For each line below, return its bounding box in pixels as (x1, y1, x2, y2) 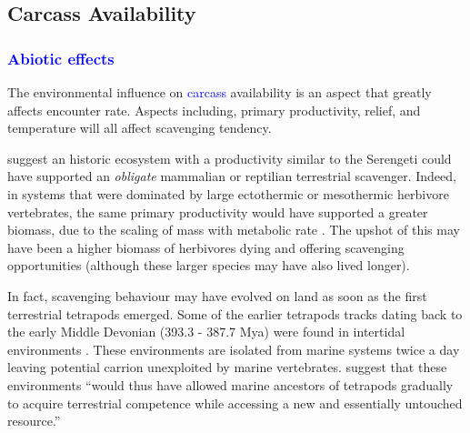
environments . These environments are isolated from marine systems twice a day (7, 339, 460, 358)
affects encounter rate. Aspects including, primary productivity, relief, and (7, 100, 421, 119)
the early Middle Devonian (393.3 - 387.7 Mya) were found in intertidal (7, 322, 405, 341)
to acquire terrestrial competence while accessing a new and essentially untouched (7, 393, 463, 412)
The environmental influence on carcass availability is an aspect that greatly (7, 83, 432, 101)
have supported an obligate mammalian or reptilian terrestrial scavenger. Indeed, (7, 166, 456, 186)
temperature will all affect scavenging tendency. (7, 118, 272, 137)
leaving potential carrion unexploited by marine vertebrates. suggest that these (7, 357, 447, 377)
